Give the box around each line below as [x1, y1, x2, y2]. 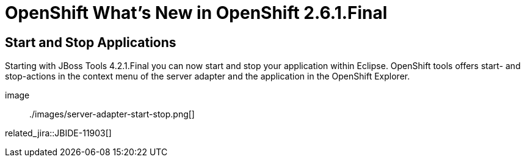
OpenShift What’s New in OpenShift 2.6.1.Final [5, 2, 388, 23]
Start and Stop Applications [5, 34, 176, 50]
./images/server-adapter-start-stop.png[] [29, 109, 195, 120]
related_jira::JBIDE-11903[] [5, 128, 112, 139]
